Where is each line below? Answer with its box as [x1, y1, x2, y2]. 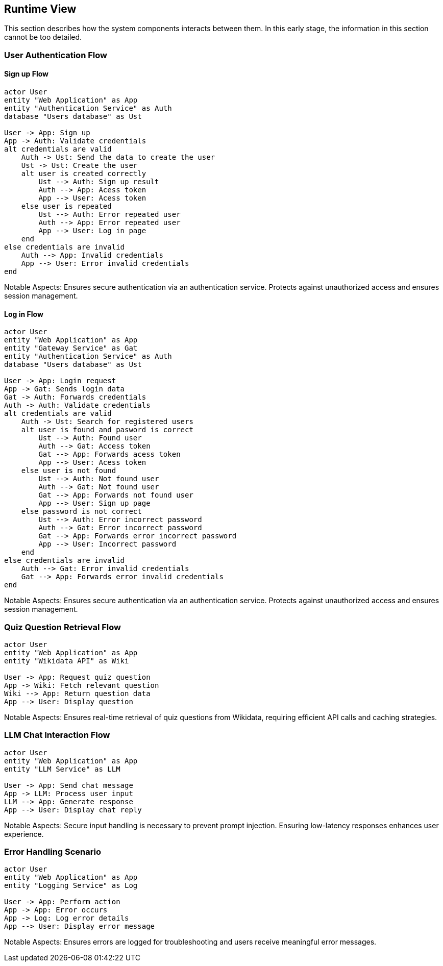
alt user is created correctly [21, 169, 146, 178]
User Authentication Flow [4, 49, 107, 60]
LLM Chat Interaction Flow [4, 730, 110, 740]
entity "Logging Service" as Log [4, 881, 138, 890]
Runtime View [4, 3, 77, 15]
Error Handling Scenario [4, 847, 101, 857]
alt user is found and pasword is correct [21, 426, 193, 434]
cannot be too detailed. [4, 33, 82, 42]
